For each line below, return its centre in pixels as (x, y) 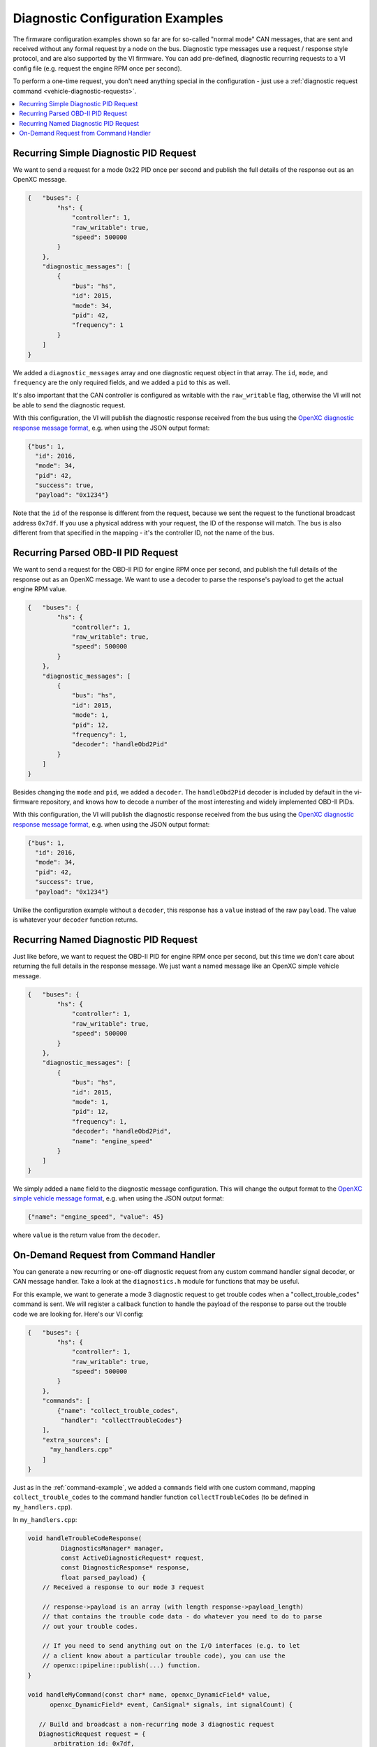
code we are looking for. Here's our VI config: (79, 1314)
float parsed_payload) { (103, 1577)
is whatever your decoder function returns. (75, 920)
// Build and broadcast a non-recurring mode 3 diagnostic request (157, 1724)
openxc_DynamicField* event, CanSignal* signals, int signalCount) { (171, 1704)
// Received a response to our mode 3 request (124, 1587)
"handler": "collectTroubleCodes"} (121, 1421)
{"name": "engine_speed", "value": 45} (96, 1217)
